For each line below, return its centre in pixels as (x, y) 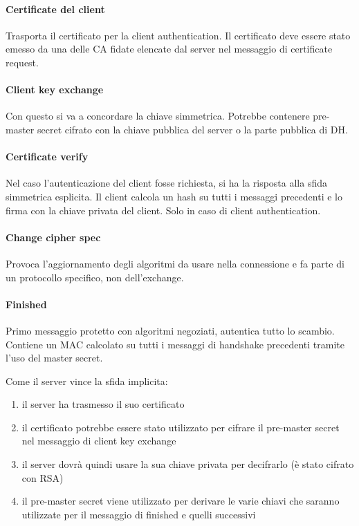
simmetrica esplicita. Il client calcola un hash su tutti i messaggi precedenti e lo (174, 196)
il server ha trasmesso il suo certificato (103, 404)
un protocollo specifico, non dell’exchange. (95, 277)
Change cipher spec (53, 237)
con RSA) (43, 477)
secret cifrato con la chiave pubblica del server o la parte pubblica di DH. (192, 129)
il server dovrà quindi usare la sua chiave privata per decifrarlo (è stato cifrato (188, 464)
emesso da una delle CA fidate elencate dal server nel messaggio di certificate (169, 49)
